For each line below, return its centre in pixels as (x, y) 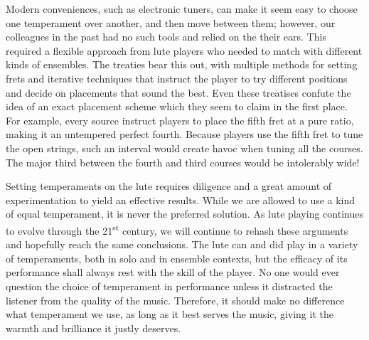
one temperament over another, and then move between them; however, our (171, 22)
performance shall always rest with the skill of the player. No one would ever (173, 272)
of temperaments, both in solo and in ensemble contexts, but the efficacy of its (177, 258)
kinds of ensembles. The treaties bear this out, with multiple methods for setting (182, 64)
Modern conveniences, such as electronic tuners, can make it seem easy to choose (182, 9)
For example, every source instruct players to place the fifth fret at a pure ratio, (180, 120)
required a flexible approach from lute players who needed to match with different (184, 50)
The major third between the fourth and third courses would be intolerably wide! (183, 162)
